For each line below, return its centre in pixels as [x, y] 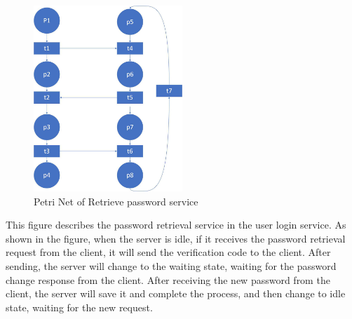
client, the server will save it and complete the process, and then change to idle [176, 293]
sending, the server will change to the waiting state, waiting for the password [171, 266]
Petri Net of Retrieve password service [116, 201]
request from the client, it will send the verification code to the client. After [168, 252]
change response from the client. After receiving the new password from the [168, 279]
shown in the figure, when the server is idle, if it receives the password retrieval [176, 238]
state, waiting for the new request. [79, 307]
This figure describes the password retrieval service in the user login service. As [176, 225]
